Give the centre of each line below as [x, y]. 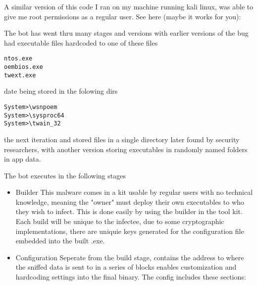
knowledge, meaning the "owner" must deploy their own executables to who [130, 201]
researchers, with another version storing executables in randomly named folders [126, 149]
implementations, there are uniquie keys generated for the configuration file [130, 231]
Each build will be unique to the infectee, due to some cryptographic [120, 221]
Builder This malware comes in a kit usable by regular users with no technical [134, 192]
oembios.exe [24, 67]
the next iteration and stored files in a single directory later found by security [122, 139]
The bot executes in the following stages [65, 175]
